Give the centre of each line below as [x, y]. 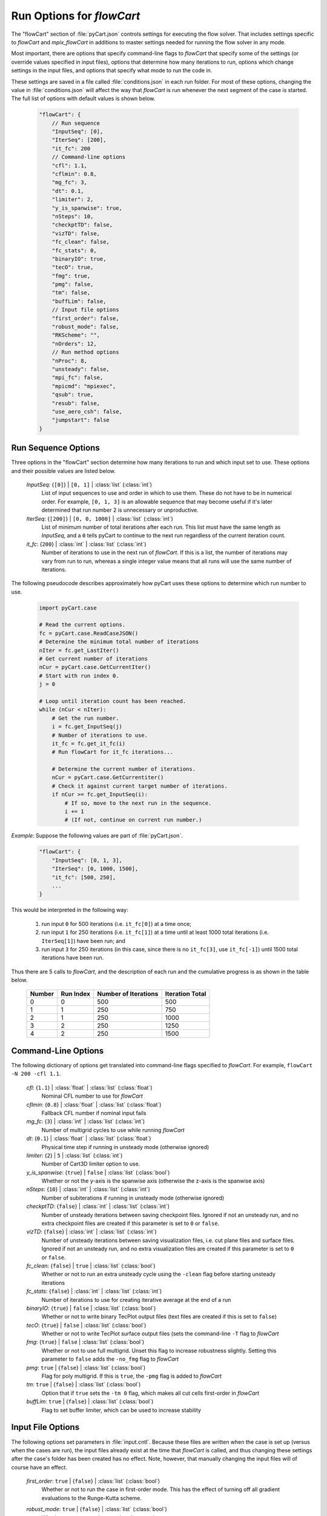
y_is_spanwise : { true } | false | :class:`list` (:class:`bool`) [98, 1172]
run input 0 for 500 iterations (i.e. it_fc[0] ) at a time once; [117, 924]
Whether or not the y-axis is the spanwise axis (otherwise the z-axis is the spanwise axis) [153, 1181]
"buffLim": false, [79, 301]
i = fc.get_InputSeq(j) [87, 727]
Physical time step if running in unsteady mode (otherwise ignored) [125, 1147]
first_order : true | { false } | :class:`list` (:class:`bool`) [93, 1481]
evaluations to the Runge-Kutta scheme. [92, 1498]
